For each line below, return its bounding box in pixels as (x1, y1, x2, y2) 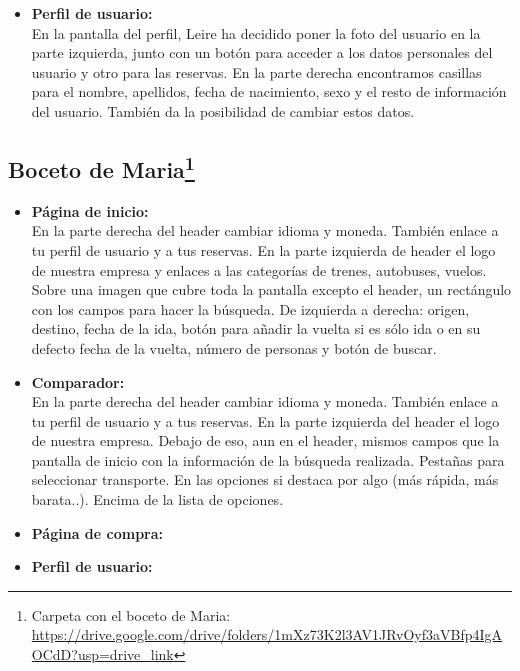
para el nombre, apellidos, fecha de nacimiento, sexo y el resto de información (31, 81, 507, 102)
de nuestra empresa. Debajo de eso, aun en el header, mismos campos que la (31, 430, 500, 451)
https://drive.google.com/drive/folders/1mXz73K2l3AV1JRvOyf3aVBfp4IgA (31, 624, 503, 645)
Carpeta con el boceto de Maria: (31, 604, 231, 625)
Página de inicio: (31, 200, 149, 221)
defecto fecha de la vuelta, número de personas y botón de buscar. (31, 337, 437, 358)
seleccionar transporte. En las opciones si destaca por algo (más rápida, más (31, 469, 499, 490)
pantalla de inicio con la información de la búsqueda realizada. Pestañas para (31, 449, 505, 470)
